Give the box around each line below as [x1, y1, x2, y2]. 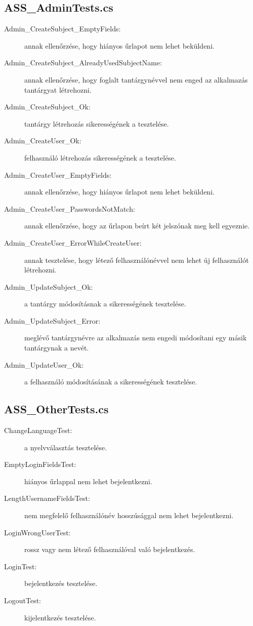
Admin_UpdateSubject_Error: [4, 315, 101, 326]
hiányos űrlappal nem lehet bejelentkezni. [24, 476, 152, 486]
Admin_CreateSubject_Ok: [4, 101, 91, 112]
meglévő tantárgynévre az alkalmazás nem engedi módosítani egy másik [24, 332, 247, 343]
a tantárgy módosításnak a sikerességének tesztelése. [24, 298, 186, 309]
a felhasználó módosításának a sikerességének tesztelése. [24, 376, 197, 387]
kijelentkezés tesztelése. [24, 612, 96, 622]
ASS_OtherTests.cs [4, 401, 109, 417]
